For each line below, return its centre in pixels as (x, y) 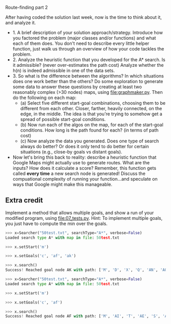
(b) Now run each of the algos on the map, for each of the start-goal (92, 125)
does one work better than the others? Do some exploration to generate (88, 81)
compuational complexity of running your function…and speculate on (85, 179)
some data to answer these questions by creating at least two (77, 87)
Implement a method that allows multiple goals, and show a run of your (80, 213)
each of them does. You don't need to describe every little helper (81, 43)
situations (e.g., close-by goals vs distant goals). (71, 152)
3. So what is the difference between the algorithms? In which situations (88, 76)
